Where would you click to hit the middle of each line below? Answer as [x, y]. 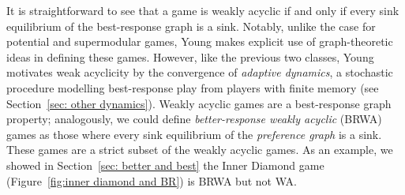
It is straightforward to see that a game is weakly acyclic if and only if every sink [203, 10]
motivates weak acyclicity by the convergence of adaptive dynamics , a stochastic [200, 72]
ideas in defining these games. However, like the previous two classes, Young [190, 56]
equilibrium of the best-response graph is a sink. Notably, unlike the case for [191, 26]
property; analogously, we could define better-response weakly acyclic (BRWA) [194, 119]
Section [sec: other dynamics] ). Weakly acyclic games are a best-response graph [199, 103]
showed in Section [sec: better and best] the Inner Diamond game [165, 165]
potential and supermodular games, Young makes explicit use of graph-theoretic [200, 41]
